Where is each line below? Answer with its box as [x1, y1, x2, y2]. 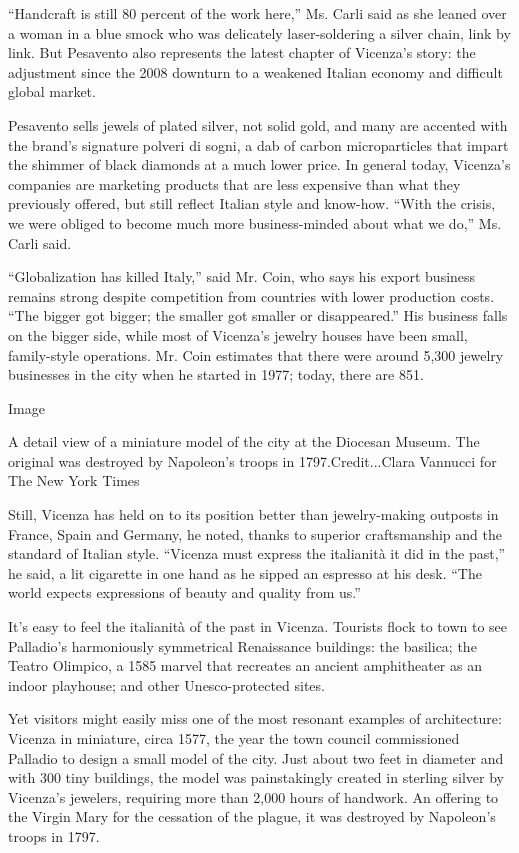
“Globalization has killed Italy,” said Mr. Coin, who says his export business [8, 266, 476, 287]
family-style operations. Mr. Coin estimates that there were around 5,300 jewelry [8, 344, 504, 365]
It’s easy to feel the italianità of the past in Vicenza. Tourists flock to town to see [8, 616, 508, 637]
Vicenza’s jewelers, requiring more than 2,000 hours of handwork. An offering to [8, 786, 499, 807]
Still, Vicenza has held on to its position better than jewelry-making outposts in [8, 504, 499, 525]
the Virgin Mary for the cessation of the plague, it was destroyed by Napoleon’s [8, 806, 496, 827]
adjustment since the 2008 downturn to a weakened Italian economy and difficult [8, 61, 503, 82]
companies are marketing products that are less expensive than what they [8, 173, 461, 194]
